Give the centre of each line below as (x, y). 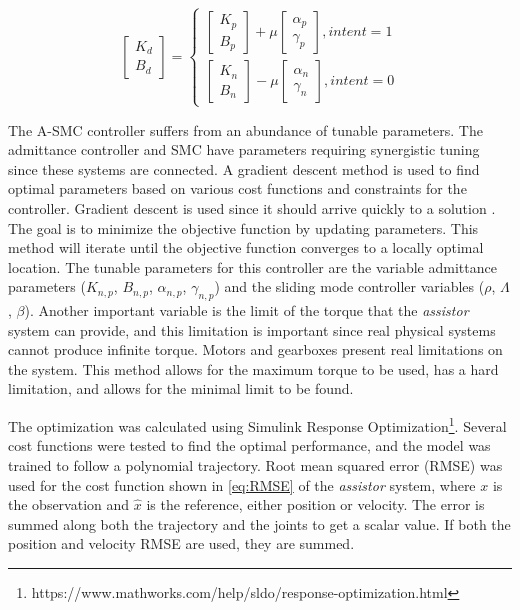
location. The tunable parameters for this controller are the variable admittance (252, 266)
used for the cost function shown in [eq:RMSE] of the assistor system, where (242, 484)
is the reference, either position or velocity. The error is (315, 504)
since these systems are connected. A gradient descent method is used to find (244, 168)
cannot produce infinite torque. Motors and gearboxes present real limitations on (255, 349)
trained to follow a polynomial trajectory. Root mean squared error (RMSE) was (255, 464)
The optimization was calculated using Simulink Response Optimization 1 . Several (257, 424)
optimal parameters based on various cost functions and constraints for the (237, 188)
